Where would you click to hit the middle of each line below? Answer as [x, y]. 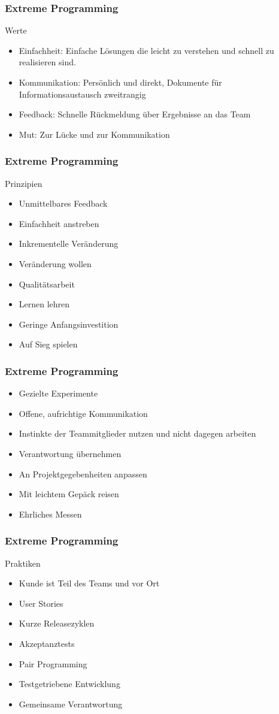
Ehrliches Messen [50, 514]
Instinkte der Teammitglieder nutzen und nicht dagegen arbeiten [137, 433]
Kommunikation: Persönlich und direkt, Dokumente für [120, 82]
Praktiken [23, 563]
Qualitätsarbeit [47, 284]
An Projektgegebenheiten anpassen [83, 474]
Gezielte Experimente [58, 393]
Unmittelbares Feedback [63, 203]
